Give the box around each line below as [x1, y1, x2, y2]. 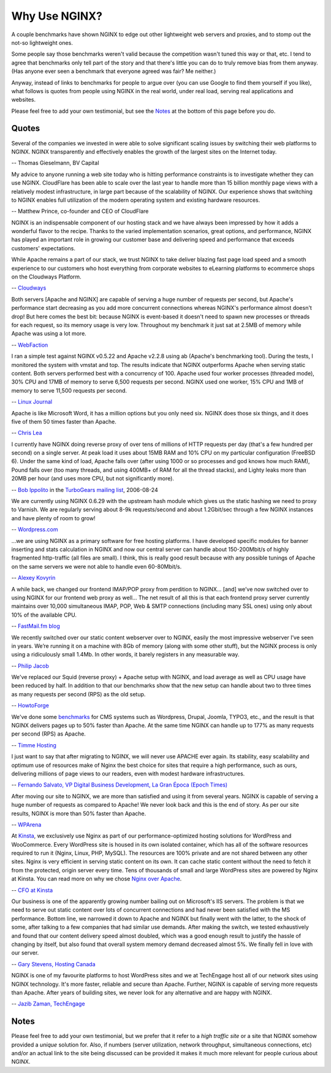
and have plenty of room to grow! [11, 514, 96, 521]
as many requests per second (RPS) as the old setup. [11, 690, 146, 698]
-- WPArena [11, 821, 42, 828]
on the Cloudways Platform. [11, 273, 82, 280]
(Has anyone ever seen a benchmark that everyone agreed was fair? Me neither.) [11, 67, 216, 75]
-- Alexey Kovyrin [11, 574, 56, 582]
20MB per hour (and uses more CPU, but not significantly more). [11, 475, 175, 482]
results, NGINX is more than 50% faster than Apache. [11, 810, 146, 817]
